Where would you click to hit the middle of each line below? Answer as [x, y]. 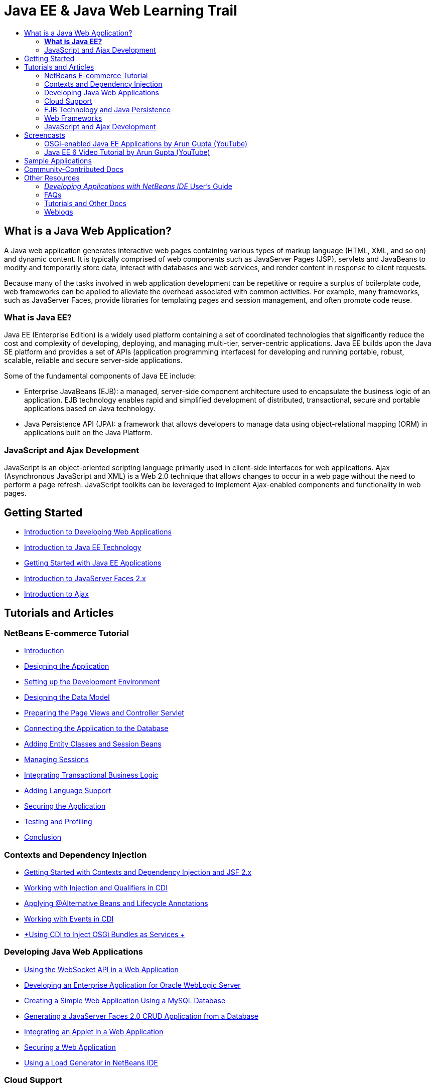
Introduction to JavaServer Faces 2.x [85, 578]
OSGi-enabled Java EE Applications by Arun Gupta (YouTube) [146, 143]
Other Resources [52, 177]
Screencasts [45, 135]
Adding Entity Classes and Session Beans [93, 744]
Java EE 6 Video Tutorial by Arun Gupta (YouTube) [127, 152]
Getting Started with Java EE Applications [93, 563]
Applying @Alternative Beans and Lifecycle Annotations [116, 903]
